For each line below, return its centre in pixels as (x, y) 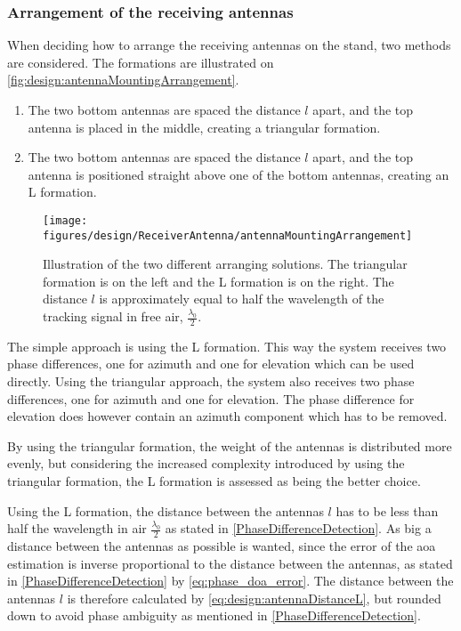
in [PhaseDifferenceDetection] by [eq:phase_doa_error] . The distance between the (230, 581)
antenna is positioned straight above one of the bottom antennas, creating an (239, 174)
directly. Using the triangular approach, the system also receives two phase (211, 381)
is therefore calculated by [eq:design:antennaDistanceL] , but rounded (254, 598)
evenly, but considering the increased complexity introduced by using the (206, 463)
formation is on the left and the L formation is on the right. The (218, 281)
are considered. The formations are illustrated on (141, 62)
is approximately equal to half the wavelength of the (242, 299)
